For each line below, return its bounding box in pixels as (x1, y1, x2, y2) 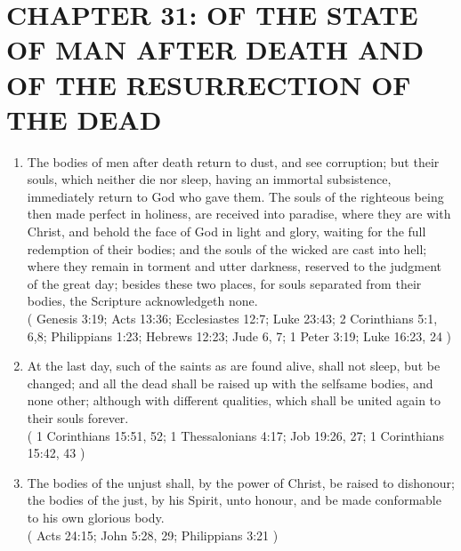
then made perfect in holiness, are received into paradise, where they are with (27, 204, 451, 223)
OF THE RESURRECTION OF (6, 66, 411, 102)
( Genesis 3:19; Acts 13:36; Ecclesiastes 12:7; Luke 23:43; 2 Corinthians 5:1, (27, 309, 438, 328)
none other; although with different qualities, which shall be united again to (27, 391, 441, 410)
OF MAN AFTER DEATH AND (6, 31, 425, 68)
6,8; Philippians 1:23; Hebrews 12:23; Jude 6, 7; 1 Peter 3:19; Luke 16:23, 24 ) (27, 326, 452, 345)
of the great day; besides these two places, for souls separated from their (27, 274, 422, 292)
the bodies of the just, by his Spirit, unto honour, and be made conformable (27, 491, 441, 509)
